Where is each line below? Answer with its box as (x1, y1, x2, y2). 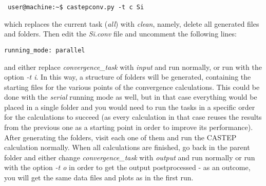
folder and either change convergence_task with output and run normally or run (4, 152, 255, 162)
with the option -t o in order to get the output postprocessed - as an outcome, (4, 162, 251, 173)
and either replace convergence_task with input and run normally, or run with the (4, 61, 262, 72)
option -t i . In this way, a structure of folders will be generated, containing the (4, 71, 251, 82)
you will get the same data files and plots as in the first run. (4, 172, 194, 183)
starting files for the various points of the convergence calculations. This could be (4, 81, 260, 92)
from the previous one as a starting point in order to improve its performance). (4, 122, 253, 133)
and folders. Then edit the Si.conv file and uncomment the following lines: (4, 28, 237, 39)
